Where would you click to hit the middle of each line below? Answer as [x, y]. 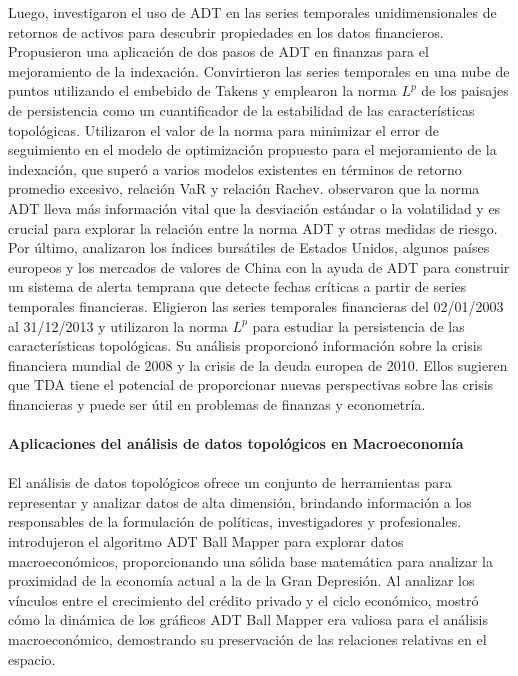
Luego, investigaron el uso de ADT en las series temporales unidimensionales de [252, 12]
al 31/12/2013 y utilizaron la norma [118, 325]
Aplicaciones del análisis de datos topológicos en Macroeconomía [236, 443]
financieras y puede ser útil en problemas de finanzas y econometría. [217, 403]
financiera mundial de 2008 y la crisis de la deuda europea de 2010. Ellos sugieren [258, 364]
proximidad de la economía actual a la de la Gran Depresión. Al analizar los [241, 580]
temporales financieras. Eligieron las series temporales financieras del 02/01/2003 [256, 305]
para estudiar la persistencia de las [358, 325]
